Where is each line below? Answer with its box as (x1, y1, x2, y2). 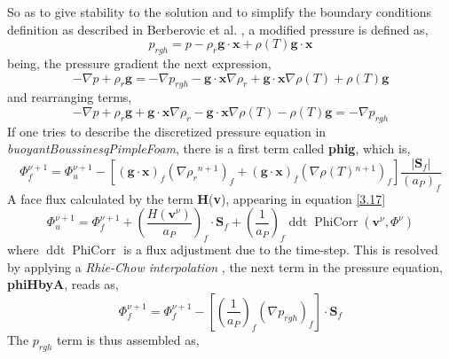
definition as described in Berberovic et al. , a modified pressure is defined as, (7, 20, 429, 38)
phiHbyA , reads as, (7, 275, 119, 293)
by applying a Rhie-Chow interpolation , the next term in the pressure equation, (7, 257, 444, 276)
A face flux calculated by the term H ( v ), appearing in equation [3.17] (7, 189, 386, 207)
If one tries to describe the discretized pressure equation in (7, 121, 327, 140)
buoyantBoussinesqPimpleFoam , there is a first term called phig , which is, (7, 139, 411, 158)
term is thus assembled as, (57, 330, 200, 348)
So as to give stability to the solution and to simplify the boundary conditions (7, 3, 432, 20)
